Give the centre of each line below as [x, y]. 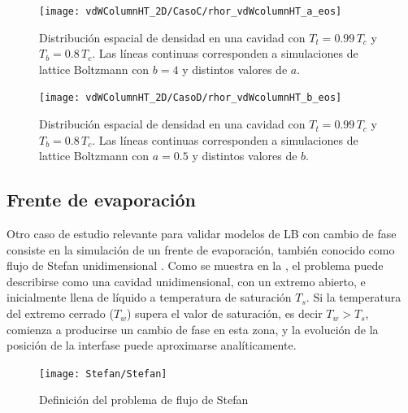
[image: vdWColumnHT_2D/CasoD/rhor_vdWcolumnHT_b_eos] [191, 98]
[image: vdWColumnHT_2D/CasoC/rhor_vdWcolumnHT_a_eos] [191, 11]
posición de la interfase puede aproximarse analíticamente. [152, 345]
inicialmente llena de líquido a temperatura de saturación [149, 297]
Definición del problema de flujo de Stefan [144, 400]
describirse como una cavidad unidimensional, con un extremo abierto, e [186, 281]
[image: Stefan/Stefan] [103, 374]
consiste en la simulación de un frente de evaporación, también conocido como [201, 249]
